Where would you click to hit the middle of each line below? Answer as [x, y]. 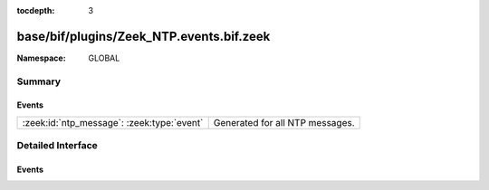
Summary [39, 81]
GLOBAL [104, 58]
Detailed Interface [58, 146]
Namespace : [42, 58]
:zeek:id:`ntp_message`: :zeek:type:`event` [113, 122]
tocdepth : [36, 10]
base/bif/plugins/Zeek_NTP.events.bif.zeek [144, 36]
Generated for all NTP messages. [284, 122]
